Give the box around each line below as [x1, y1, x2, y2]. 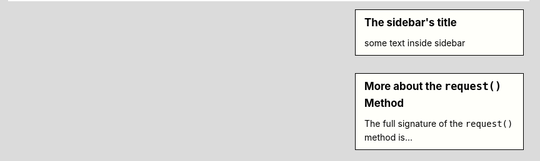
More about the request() [364, 79, 502, 93]
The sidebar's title [364, 16, 457, 29]
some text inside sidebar [364, 37, 466, 49]
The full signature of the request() [364, 117, 514, 129]
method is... [364, 131, 414, 144]
